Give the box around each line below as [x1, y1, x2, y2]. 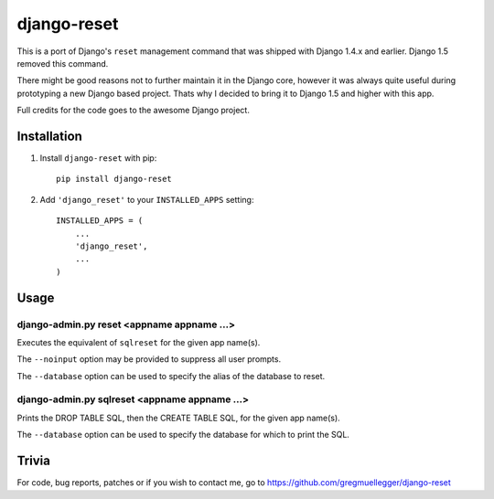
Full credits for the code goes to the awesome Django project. [16, 105, 251, 116]
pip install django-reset [56, 174, 173, 185]
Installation [16, 128, 82, 143]
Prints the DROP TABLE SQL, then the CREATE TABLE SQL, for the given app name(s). [16, 412, 340, 423]
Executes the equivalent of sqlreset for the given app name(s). [16, 336, 261, 347]
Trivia [16, 453, 50, 469]
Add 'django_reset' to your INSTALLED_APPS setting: [39, 194, 254, 205]
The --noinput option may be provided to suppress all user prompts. [16, 354, 282, 365]
